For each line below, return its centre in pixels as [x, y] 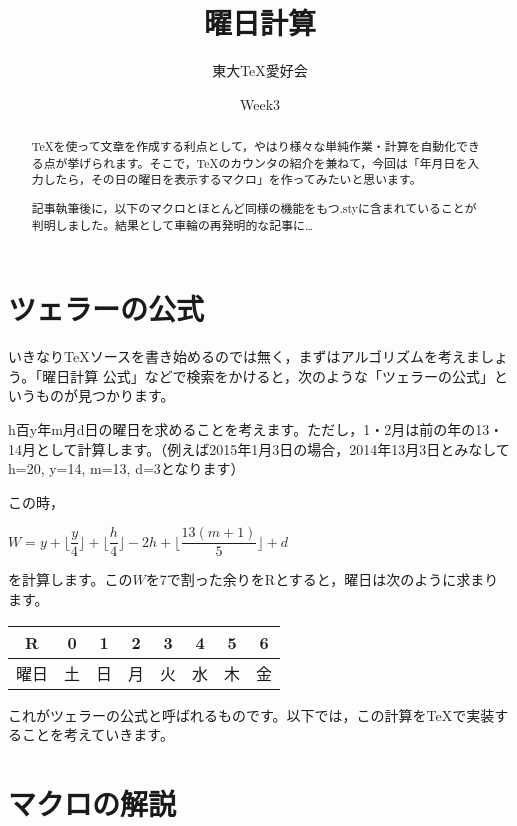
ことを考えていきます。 [97, 734]
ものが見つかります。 [105, 395]
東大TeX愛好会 [260, 70]
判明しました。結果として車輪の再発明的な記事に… [172, 224]
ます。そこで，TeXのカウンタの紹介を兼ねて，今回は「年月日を [291, 162]
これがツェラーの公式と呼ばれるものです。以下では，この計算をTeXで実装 [251, 714]
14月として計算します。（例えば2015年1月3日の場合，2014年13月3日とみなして [259, 448]
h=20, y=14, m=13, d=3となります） [126, 468]
